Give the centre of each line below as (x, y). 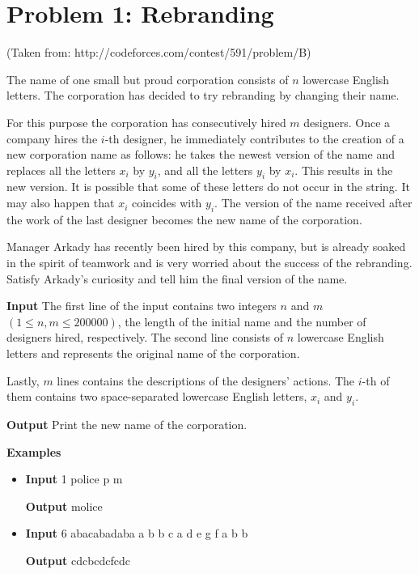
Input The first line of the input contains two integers (142, 306)
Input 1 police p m (74, 479)
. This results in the (344, 170)
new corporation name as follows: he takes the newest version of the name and (201, 154)
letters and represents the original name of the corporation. (153, 353)
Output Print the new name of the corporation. (127, 425)
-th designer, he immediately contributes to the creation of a (254, 138)
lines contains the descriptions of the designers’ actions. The (206, 380)
